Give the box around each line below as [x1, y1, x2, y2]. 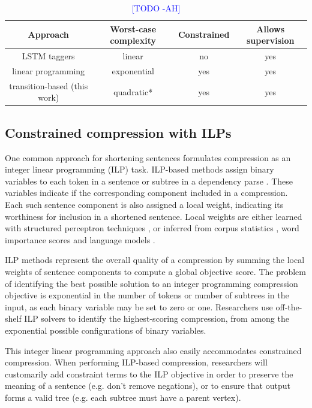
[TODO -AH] [131, 2, 181, 14]
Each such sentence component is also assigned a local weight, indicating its [5, 198, 284, 210]
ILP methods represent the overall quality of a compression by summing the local [5, 253, 305, 266]
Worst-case [110, 22, 157, 35]
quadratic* [113, 85, 153, 98]
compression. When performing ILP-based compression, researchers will [5, 356, 268, 368]
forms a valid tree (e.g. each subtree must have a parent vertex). [5, 391, 241, 403]
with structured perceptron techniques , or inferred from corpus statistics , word [5, 222, 299, 234]
